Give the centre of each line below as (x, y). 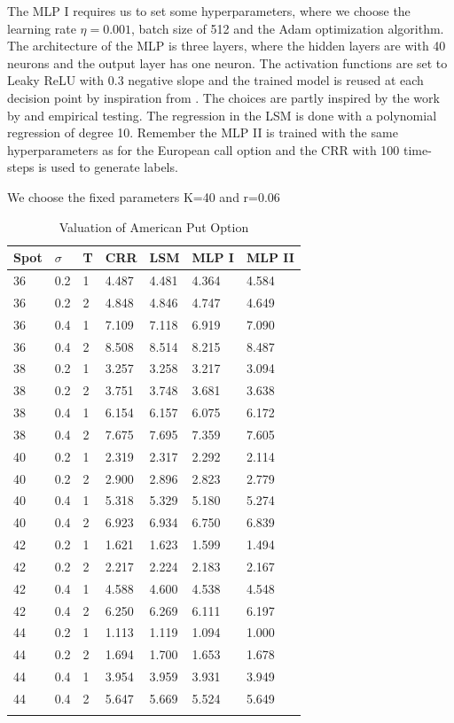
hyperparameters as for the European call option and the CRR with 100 (204, 149)
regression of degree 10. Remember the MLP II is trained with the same (203, 132)
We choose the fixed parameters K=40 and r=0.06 (144, 196)
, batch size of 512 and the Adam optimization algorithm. (288, 28)
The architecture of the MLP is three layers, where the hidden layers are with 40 (227, 46)
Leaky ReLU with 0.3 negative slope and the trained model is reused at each (215, 80)
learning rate (42, 28)
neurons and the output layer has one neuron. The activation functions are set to (227, 62)
